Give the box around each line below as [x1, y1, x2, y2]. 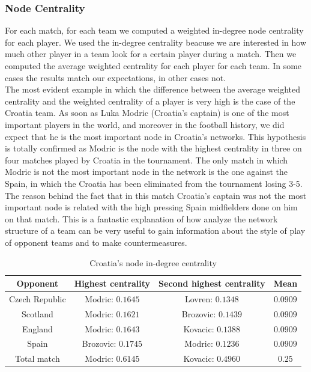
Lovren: [185, 292, 213, 305]
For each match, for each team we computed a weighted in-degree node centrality [5, 24, 304, 37]
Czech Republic [9, 292, 66, 305]
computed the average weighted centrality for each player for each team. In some [5, 59, 302, 72]
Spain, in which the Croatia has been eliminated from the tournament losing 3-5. [5, 177, 303, 189]
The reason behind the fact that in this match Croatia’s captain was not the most [5, 189, 307, 201]
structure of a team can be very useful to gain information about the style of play [5, 224, 306, 237]
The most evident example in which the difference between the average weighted [5, 83, 301, 96]
